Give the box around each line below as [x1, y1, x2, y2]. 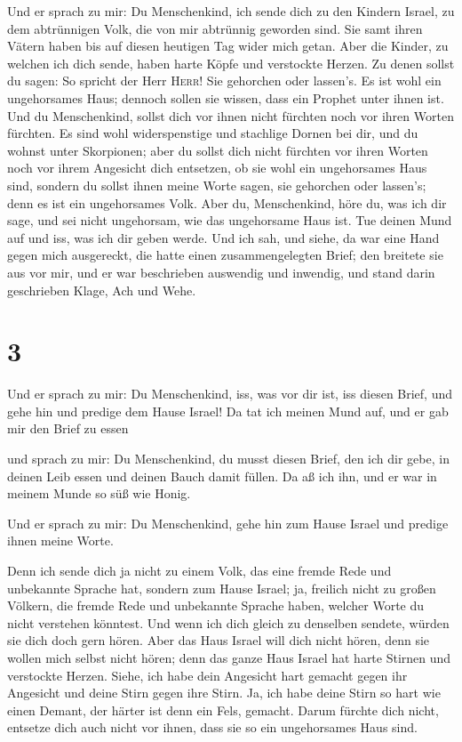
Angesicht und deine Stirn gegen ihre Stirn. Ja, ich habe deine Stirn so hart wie [7, 683, 441, 702]
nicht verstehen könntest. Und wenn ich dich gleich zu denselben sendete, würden [7, 613, 450, 632]
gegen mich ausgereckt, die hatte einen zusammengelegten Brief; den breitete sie [7, 246, 443, 264]
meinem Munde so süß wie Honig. [7, 484, 191, 503]
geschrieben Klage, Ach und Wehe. [7, 280, 196, 299]
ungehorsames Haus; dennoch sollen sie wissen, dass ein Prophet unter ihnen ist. [7, 88, 444, 107]
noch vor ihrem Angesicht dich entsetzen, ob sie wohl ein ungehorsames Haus [7, 158, 427, 177]
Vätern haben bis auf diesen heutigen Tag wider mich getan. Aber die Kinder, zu [7, 36, 449, 55]
